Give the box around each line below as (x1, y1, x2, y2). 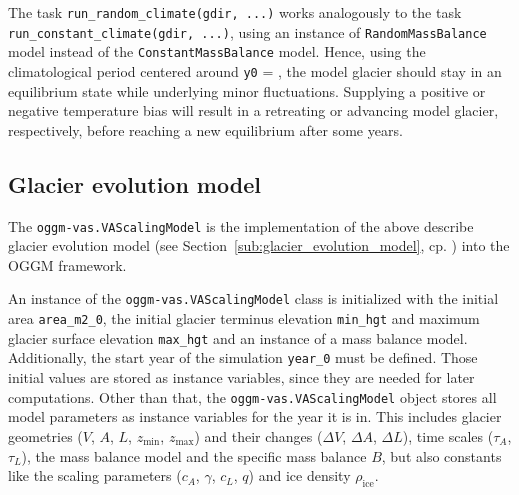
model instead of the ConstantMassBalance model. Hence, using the (8, 41, 426, 62)
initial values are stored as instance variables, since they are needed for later (8, 367, 475, 388)
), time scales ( (402, 425, 494, 446)
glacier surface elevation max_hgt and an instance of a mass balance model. (8, 327, 468, 348)
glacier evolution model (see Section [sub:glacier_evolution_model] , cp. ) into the (8, 235, 510, 256)
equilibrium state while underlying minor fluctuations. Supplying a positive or (8, 80, 486, 101)
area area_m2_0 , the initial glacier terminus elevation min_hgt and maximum (8, 308, 480, 329)
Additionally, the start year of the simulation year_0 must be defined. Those (8, 347, 478, 368)
